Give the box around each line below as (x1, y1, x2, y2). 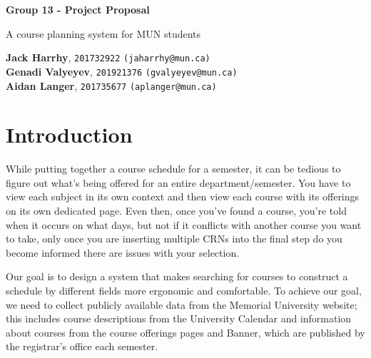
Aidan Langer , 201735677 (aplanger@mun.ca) (6, 78, 217, 93)
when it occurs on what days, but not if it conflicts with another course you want (6, 217, 362, 232)
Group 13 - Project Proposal (6, 2, 150, 16)
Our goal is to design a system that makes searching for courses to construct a (6, 269, 348, 284)
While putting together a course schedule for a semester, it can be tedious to (6, 161, 341, 176)
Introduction (6, 120, 133, 149)
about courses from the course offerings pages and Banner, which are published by (6, 324, 365, 339)
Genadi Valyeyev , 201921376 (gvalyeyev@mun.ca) (6, 63, 238, 78)
